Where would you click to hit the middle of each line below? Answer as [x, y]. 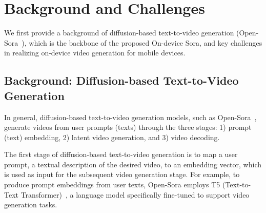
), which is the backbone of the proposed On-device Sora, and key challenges [142, 42]
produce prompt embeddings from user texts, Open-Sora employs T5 [112, 185]
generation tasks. [31, 205]
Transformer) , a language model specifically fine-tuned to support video [135, 194]
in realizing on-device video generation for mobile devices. [95, 53]
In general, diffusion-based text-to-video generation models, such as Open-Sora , [130, 117]
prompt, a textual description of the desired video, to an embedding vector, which [133, 164]
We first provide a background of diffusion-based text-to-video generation [119, 33]
